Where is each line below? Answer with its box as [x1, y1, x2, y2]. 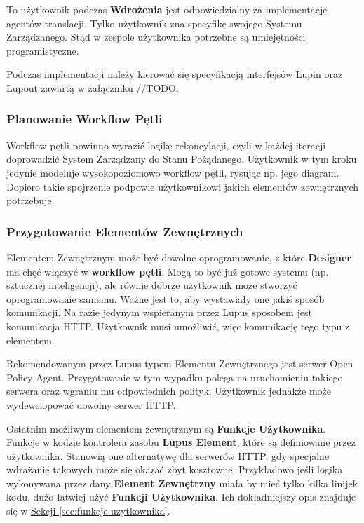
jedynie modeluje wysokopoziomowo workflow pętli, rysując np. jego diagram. [6, 165, 339, 179]
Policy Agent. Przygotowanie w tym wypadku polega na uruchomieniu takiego [6, 369, 343, 384]
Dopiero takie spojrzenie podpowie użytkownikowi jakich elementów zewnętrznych [6, 179, 359, 193]
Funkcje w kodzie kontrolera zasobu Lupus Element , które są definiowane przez [6, 435, 356, 449]
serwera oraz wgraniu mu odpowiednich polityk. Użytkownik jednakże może [6, 383, 332, 398]
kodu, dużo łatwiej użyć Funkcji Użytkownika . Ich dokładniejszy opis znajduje [6, 489, 356, 504]
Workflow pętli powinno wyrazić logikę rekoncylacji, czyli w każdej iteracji [6, 137, 326, 152]
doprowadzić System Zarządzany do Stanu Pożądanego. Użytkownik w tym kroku [6, 151, 357, 166]
